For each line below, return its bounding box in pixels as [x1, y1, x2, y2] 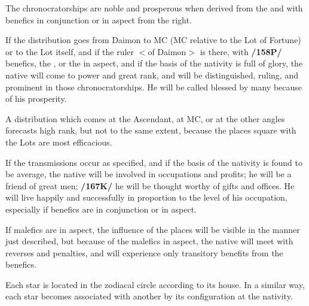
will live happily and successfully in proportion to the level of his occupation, [5, 191, 287, 204]
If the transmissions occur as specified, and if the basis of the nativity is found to [5, 156, 302, 168]
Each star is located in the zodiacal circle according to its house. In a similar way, [5, 278, 305, 290]
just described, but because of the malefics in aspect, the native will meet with [5, 235, 293, 247]
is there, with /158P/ [200, 45, 282, 57]
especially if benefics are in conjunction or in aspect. [5, 202, 197, 215]
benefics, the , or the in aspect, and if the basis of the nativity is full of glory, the [5, 57, 303, 69]
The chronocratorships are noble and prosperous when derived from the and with [5, 2, 303, 14]
